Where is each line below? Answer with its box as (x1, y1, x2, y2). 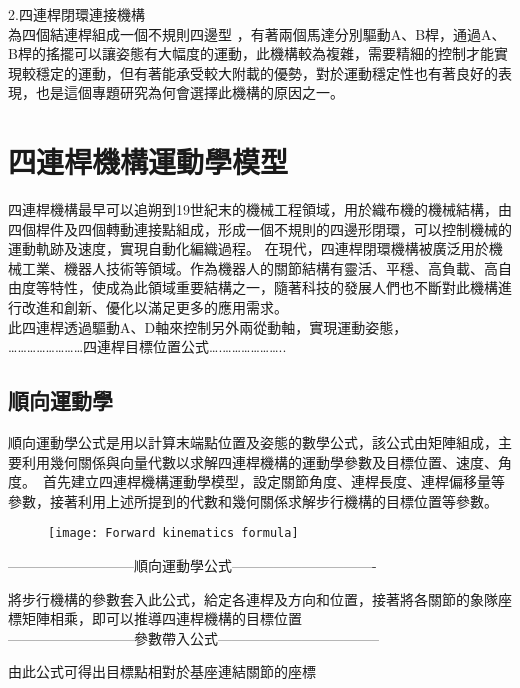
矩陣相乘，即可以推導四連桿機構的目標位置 (21, 608, 302, 629)
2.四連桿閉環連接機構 (8, 4, 145, 24)
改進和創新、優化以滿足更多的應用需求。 (21, 297, 288, 318)
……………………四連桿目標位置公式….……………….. (8, 336, 287, 357)
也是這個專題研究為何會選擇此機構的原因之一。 (35, 82, 344, 103)
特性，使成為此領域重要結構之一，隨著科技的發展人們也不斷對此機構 (49, 277, 498, 298)
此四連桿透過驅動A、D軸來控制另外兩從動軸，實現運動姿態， (8, 316, 408, 337)
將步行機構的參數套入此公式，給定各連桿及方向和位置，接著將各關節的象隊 (8, 588, 498, 609)
